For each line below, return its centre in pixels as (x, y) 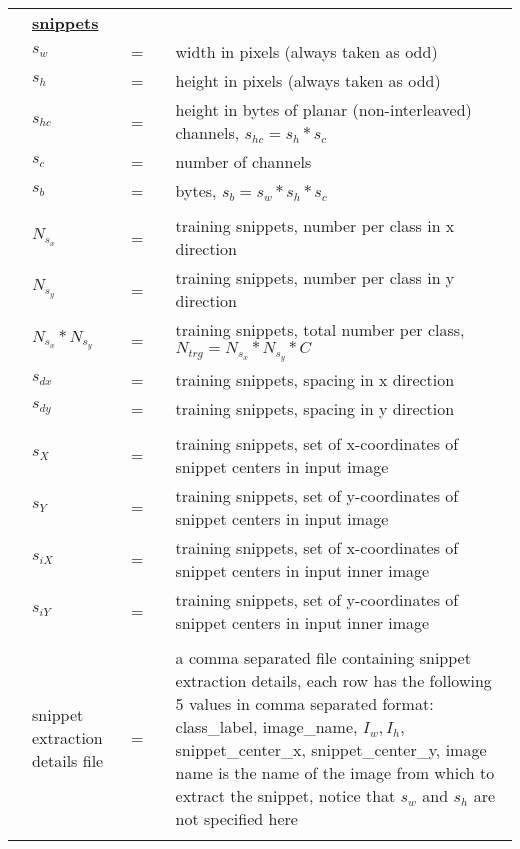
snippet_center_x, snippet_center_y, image (331, 749)
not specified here (236, 818)
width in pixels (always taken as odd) (306, 51)
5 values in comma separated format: (304, 703)
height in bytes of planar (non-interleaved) (323, 109)
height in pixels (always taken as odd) (308, 80)
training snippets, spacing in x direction (315, 379)
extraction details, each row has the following (333, 680)
